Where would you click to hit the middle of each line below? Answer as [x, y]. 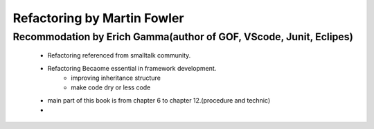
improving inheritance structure [116, 78]
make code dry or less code [111, 87]
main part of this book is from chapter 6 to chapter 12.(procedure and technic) [159, 100]
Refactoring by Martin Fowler [98, 18]
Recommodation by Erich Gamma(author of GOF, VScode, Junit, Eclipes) [183, 37]
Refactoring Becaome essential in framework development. [132, 68]
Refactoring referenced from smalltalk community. [119, 55]
